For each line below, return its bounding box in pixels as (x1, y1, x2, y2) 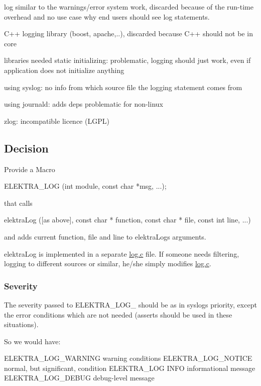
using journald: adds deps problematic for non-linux (4, 99, 163, 109)
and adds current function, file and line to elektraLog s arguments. (4, 231, 206, 242)
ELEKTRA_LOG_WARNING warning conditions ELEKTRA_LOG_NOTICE (4, 353, 252, 363)
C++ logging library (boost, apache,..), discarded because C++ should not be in (4, 28, 253, 39)
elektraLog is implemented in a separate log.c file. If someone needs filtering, (4, 248, 239, 259)
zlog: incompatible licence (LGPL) (4, 115, 109, 126)
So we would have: (4, 336, 61, 346)
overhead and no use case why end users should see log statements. (4, 11, 210, 22)
